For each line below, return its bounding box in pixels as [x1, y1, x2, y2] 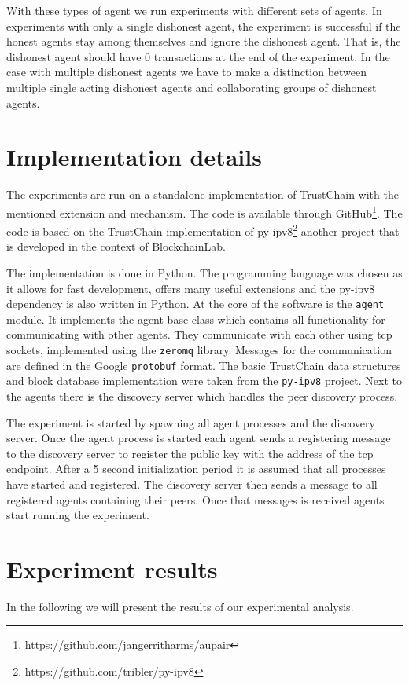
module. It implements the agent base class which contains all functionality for [6, 310, 385, 327]
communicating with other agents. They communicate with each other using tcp [6, 326, 392, 342]
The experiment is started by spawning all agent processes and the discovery [6, 414, 375, 430]
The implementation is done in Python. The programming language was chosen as [6, 264, 403, 280]
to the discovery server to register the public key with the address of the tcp [6, 445, 374, 461]
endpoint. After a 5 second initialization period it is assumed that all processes [6, 460, 386, 477]
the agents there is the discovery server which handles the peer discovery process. [6, 387, 398, 404]
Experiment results [6, 552, 218, 584]
